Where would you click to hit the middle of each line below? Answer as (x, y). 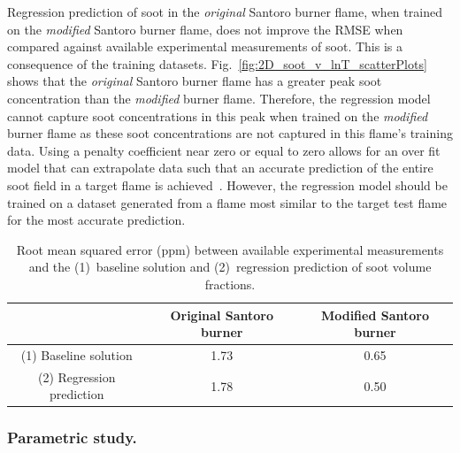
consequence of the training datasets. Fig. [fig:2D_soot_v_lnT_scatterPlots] (217, 63)
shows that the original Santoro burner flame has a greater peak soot (195, 81)
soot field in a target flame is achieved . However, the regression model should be (227, 184)
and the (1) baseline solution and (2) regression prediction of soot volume (230, 267)
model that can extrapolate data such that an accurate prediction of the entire (220, 168)
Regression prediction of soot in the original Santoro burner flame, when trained (225, 12)
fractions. (230, 284)
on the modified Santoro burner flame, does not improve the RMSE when (205, 29)
